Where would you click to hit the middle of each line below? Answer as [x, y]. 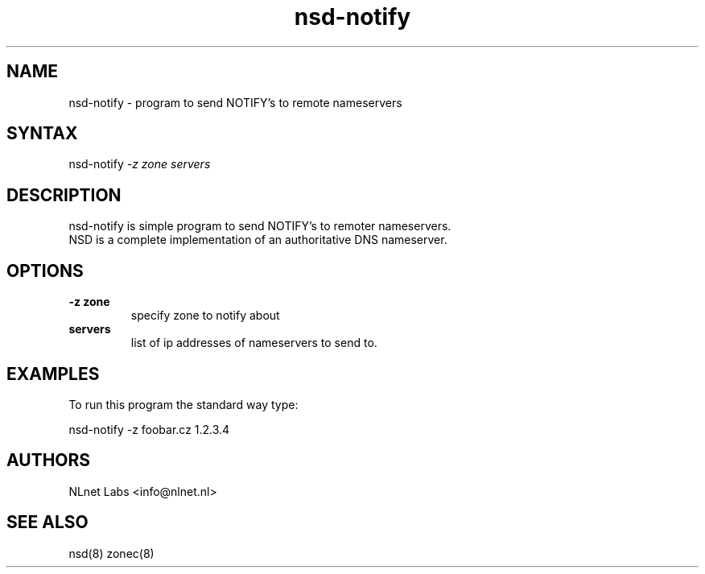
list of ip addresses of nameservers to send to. [254, 343]
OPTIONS [45, 270]
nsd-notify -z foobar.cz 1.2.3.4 [149, 429]
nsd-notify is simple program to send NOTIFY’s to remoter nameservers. [260, 226]
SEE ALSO [47, 522]
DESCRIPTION [64, 195]
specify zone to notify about [205, 316]
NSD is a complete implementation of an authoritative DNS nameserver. [258, 240]
